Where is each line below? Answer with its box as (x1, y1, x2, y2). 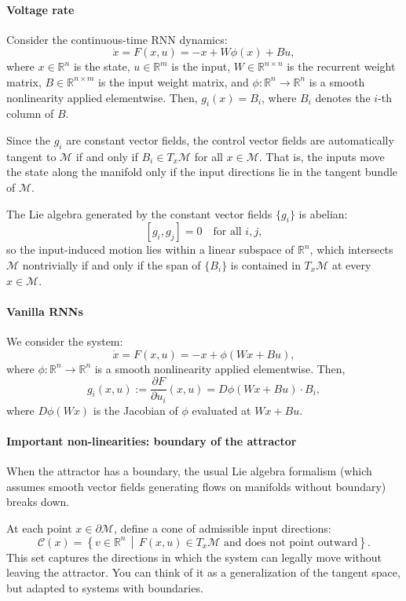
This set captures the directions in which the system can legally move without (6, 548, 382, 565)
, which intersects (309, 241, 393, 258)
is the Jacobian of (93, 401, 178, 418)
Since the (6, 131, 50, 148)
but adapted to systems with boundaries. (6, 579, 203, 596)
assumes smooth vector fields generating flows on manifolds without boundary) (6, 478, 386, 494)
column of (6, 105, 54, 122)
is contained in (230, 256, 301, 273)
